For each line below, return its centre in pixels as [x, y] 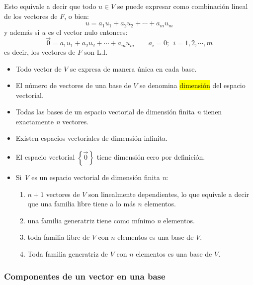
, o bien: [77, 16]
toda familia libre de [59, 237]
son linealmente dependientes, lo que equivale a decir [169, 194]
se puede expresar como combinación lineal [183, 6]
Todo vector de [39, 68]
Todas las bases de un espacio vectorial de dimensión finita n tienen [119, 112]
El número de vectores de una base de [73, 85]
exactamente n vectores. [52, 121]
